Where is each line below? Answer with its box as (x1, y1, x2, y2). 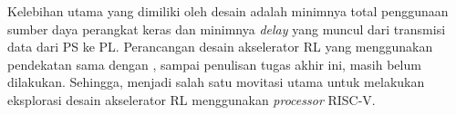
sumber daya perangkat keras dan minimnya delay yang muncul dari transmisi (7, 19, 446, 38)
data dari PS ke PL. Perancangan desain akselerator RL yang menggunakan (7, 37, 433, 56)
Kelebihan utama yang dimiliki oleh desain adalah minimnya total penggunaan (7, 2, 449, 20)
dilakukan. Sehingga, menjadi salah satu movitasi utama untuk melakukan (7, 72, 425, 91)
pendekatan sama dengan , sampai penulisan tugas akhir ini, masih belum (7, 54, 421, 73)
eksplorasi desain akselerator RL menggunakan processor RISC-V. (7, 90, 376, 109)
